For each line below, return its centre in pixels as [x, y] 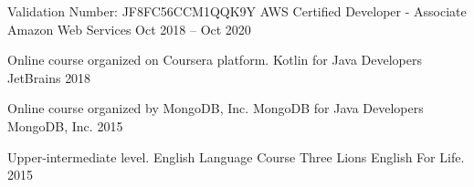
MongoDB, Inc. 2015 [65, 125]
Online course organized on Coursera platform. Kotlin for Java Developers [215, 60]
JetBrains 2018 [49, 77]
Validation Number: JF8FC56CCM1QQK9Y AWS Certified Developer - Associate [237, 11]
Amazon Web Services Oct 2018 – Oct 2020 [129, 29]
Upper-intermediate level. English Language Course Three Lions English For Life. [236, 156]
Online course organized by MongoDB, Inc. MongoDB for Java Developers [216, 108]
